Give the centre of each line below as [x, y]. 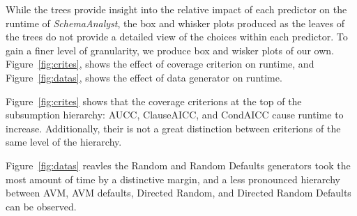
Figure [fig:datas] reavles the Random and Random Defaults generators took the [178, 165]
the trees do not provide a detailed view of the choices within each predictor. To [177, 37]
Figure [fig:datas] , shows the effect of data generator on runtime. [144, 77]
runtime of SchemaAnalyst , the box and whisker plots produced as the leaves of [175, 23]
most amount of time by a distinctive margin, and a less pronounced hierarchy [173, 179]
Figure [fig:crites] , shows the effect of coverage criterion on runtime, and [160, 64]
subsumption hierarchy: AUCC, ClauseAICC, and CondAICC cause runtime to [175, 115]
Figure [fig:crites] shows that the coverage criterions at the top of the [154, 101]
